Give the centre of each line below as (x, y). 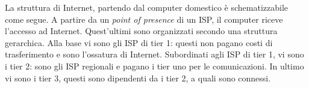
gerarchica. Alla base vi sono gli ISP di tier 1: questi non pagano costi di (139, 42)
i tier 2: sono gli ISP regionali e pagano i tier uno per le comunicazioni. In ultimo (154, 66)
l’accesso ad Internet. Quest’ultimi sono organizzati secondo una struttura (141, 31)
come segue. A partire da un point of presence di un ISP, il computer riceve (144, 19)
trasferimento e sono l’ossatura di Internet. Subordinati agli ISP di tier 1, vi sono (154, 54)
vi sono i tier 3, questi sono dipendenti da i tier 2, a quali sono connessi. (138, 78)
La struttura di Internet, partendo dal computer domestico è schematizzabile (146, 7)
